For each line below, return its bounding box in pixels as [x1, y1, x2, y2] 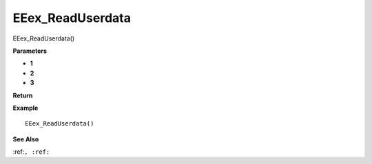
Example [12, 104, 39, 112]
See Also [12, 134, 39, 143]
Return [12, 91, 33, 99]
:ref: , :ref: [12, 148, 50, 156]
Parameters [12, 47, 48, 55]
